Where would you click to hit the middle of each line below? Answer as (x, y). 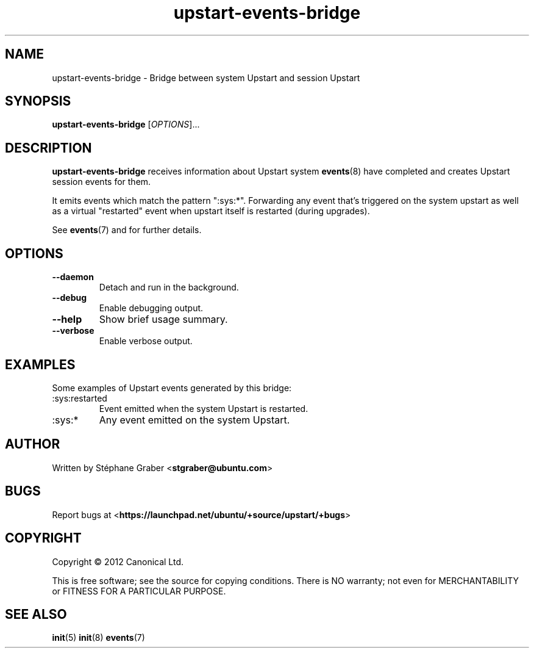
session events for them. (101, 182)
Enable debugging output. (151, 308)
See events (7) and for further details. (127, 230)
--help (67, 319)
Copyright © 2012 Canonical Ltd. (118, 561)
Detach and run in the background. (169, 287)
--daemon (73, 277)
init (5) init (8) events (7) (98, 638)
